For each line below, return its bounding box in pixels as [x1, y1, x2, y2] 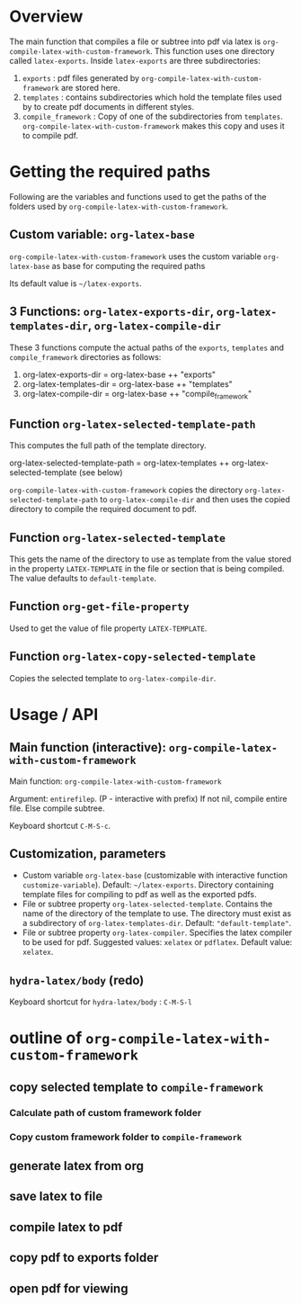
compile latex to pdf [9, 1219, 123, 1235]
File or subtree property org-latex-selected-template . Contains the [22, 898, 273, 910]
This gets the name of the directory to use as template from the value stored [9, 553, 292, 564]
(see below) [78, 467, 123, 478]
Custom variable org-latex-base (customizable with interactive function [22, 870, 288, 881]
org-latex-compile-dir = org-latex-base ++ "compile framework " [22, 388, 252, 401]
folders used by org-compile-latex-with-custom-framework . [9, 201, 229, 211]
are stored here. [61, 82, 120, 93]
